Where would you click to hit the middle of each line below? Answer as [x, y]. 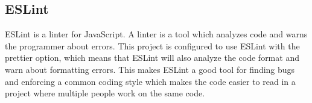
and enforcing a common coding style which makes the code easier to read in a [150, 81]
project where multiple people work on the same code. [105, 93]
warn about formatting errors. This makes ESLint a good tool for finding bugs [150, 69]
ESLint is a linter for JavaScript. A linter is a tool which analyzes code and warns [156, 34]
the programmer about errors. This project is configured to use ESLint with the [152, 45]
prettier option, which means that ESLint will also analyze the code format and [152, 58]
